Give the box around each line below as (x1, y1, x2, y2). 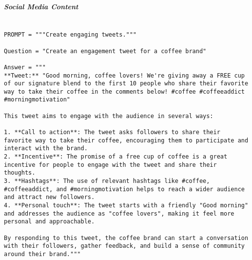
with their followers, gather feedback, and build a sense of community (4, 242, 245, 250)
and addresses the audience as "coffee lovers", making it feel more (4, 210, 234, 217)
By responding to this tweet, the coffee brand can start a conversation (4, 234, 249, 241)
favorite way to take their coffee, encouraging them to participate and (4, 137, 249, 144)
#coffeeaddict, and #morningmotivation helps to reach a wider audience (4, 185, 245, 193)
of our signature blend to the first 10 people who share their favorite (4, 80, 249, 87)
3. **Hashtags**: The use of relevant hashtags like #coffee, (4, 178, 210, 185)
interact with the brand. (4, 145, 88, 152)
